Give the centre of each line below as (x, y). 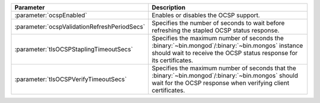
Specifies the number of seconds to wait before (218, 23)
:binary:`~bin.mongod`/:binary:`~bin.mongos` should (225, 75)
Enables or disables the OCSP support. (206, 15)
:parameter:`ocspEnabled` (51, 15)
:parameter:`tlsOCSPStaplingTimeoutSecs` (74, 49)
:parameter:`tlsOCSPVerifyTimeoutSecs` (71, 79)
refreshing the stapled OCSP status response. (215, 30)
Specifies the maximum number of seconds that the (224, 68)
